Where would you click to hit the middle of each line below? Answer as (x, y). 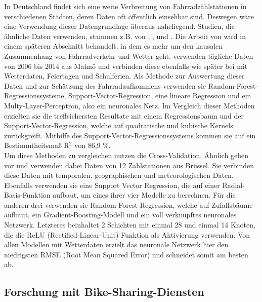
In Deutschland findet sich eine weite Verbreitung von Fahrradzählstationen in (125, 6)
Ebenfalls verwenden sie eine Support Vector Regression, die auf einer (112, 185)
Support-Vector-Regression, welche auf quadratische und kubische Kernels (119, 125)
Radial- (233, 185)
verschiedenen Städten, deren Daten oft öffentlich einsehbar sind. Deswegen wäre (129, 16)
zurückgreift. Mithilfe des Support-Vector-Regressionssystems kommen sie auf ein (130, 135)
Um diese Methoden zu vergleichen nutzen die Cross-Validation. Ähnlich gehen (126, 155)
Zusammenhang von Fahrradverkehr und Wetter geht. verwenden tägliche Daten (129, 55)
